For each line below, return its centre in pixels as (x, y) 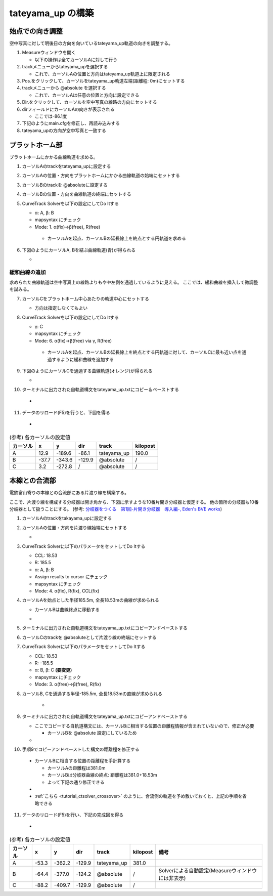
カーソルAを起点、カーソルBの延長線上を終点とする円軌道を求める (117, 238)
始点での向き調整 (36, 31)
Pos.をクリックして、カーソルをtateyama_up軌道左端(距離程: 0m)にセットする (103, 81)
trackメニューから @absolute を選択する (64, 88)
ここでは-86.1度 (51, 116)
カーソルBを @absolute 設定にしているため (92, 733)
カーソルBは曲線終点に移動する (67, 609)
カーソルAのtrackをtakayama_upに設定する (67, 518)
